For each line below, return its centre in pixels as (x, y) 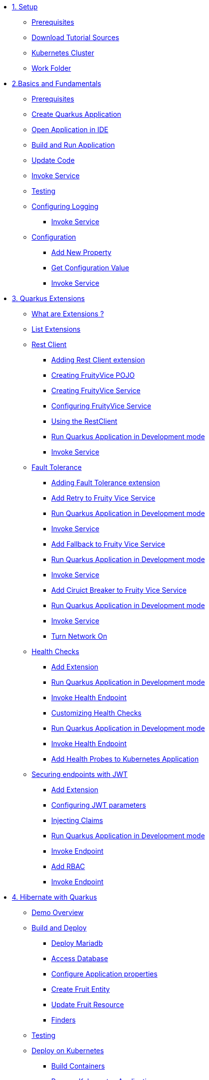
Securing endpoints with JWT (80, 774)
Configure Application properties (104, 974)
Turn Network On (79, 636)
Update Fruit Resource (88, 1004)
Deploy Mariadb (77, 943)
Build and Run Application (73, 145)
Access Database (80, 958)
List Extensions (56, 329)
